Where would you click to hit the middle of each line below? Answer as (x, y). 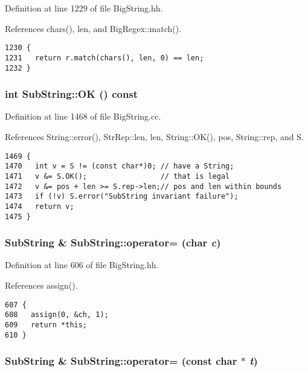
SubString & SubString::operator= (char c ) (113, 242)
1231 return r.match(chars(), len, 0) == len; (104, 58)
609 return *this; (46, 325)
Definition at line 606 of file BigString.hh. (82, 265)
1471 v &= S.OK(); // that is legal (117, 176)
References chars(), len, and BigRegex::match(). (93, 28)
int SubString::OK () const (72, 94)
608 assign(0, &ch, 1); (57, 315)
